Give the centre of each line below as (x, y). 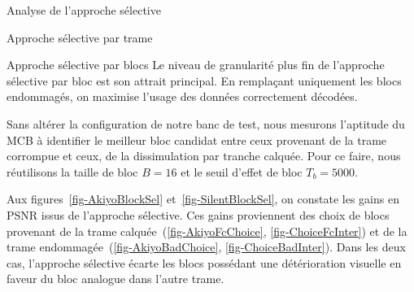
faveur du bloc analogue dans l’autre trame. (115, 279)
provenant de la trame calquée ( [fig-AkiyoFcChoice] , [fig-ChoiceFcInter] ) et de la (207, 231)
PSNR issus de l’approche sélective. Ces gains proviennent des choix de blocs (198, 214)
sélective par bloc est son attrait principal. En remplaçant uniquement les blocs (204, 80)
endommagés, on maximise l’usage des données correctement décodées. (182, 96)
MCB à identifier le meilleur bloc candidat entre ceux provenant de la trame (197, 139)
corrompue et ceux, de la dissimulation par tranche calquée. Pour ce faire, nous (204, 156)
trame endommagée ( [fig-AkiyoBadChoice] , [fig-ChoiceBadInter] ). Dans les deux (206, 247)
